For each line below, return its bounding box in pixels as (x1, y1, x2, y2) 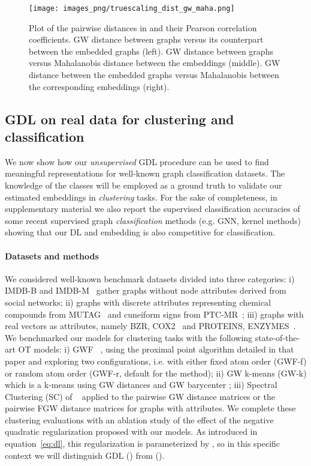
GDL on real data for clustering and (5, 109, 234, 128)
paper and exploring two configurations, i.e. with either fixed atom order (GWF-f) (5, 354, 307, 367)
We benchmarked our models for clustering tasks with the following (5, 331, 253, 343)
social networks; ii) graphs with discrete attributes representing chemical (5, 295, 271, 308)
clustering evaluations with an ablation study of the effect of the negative (5, 413, 274, 426)
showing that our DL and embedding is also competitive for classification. (5, 226, 276, 238)
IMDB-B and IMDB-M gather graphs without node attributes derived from (5, 284, 286, 297)
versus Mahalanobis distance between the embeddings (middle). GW (29, 56, 280, 69)
